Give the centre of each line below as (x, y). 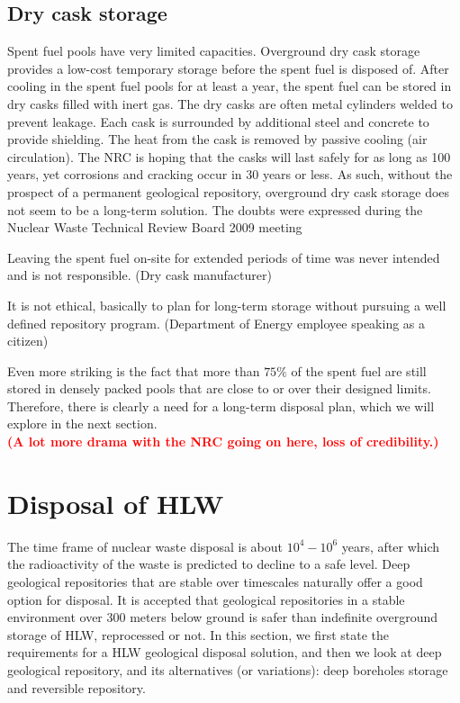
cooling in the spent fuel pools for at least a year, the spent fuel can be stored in (230, 86)
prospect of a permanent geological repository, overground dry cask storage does (229, 191)
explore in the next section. (82, 424)
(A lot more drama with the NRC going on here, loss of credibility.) (223, 442)
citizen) (28, 341)
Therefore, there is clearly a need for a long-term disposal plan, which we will (221, 406)
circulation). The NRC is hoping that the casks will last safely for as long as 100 (229, 156)
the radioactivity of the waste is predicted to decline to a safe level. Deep (209, 564)
